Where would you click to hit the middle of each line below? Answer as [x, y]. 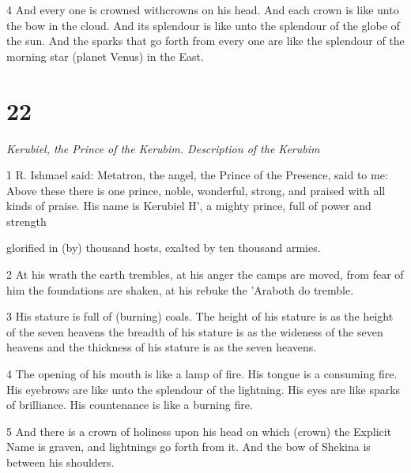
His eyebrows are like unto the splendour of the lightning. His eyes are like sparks [204, 389]
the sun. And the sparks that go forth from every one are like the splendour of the [205, 41]
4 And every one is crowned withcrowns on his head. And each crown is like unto [203, 9]
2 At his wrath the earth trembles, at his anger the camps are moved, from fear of [205, 274]
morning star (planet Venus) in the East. [105, 56]
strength [26, 221]
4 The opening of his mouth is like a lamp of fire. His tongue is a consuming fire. [202, 374]
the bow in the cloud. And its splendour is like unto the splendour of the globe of [203, 25]
